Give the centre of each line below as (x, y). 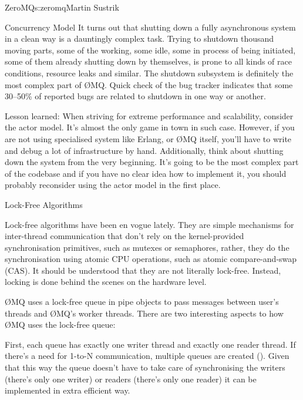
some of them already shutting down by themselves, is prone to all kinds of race (148, 61)
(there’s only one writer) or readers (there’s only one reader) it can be (131, 379)
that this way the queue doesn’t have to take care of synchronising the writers (145, 367)
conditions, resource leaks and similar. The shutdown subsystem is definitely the (149, 73)
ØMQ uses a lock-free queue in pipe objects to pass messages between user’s (142, 302)
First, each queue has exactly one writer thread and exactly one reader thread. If (150, 344)
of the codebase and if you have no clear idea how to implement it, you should (146, 173)
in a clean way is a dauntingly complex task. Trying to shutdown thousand (139, 38)
